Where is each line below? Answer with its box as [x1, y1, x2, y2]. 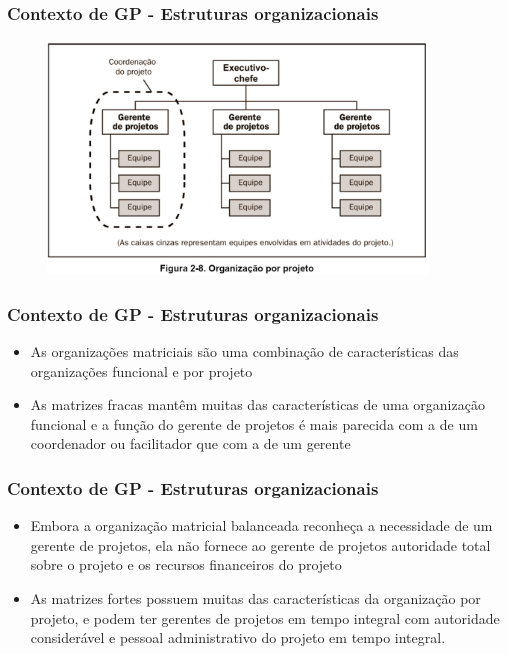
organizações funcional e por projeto [30, 360, 253, 381]
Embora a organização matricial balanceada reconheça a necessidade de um [30, 515, 493, 536]
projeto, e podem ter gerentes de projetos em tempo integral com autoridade [30, 607, 500, 628]
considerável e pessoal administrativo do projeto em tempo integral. [30, 627, 446, 648]
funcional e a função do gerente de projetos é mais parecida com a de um [30, 413, 478, 434]
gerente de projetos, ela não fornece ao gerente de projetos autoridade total [30, 534, 491, 555]
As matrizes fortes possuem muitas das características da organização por [30, 588, 481, 609]
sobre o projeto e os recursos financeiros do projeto [30, 554, 342, 575]
